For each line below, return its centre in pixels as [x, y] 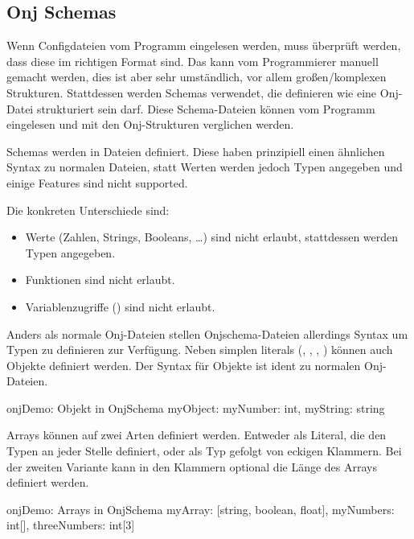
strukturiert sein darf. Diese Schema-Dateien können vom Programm [206, 108]
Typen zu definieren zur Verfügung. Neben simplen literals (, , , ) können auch [200, 350]
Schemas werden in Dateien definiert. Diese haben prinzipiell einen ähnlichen [196, 151]
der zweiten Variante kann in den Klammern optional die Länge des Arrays [192, 466]
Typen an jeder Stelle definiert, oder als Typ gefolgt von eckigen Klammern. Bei [204, 451]
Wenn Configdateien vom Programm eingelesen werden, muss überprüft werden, [204, 45]
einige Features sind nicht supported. [97, 182]
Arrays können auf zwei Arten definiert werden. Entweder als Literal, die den [197, 435]
